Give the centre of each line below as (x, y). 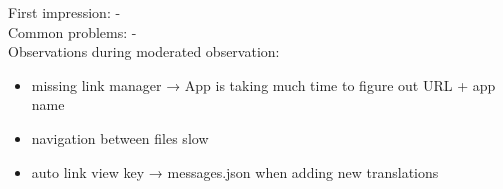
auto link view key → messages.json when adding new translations (235, 171)
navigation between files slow (120, 137)
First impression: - (64, 12)
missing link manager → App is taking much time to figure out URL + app (263, 84)
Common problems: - (72, 31)
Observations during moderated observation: (144, 51)
